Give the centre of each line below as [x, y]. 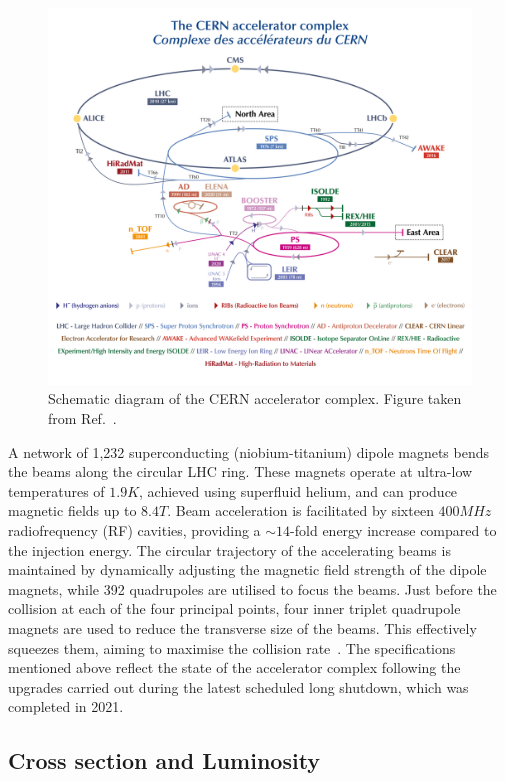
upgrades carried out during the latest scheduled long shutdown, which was [238, 686]
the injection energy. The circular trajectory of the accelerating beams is [229, 549]
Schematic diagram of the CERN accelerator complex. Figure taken [255, 398]
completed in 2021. [66, 706]
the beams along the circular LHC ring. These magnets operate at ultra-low [240, 471]
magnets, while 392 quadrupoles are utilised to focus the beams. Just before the [252, 588]
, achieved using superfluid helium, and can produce [298, 490]
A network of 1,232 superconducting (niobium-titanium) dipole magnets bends [249, 451]
